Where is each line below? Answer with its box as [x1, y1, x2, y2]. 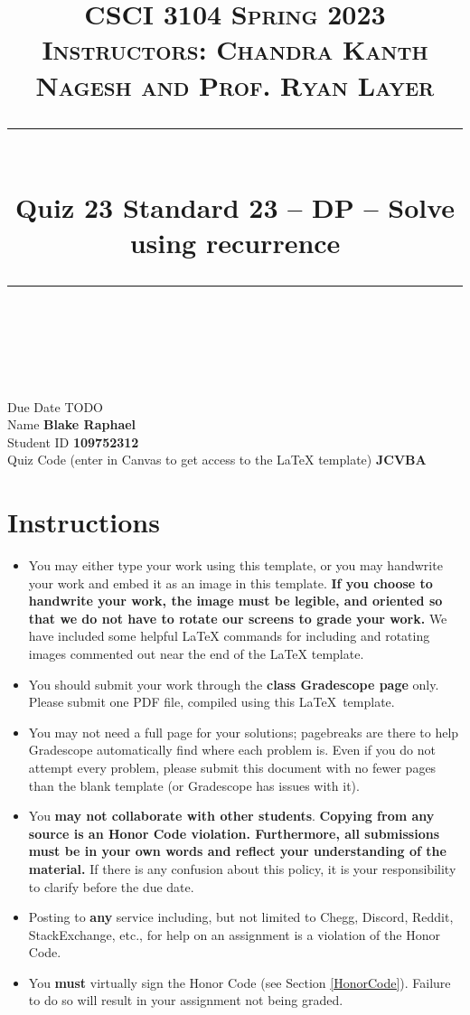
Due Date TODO [7, 397, 103, 416]
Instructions [7, 503, 160, 540]
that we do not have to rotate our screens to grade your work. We [28, 608, 447, 627]
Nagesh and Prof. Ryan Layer [35, 66, 435, 103]
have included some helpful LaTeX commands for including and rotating [28, 626, 430, 645]
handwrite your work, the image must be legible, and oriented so [28, 591, 443, 610]
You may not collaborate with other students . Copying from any [28, 806, 435, 825]
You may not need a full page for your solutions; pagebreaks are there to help [28, 722, 459, 741]
